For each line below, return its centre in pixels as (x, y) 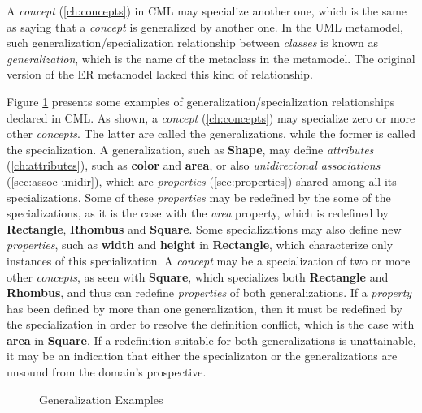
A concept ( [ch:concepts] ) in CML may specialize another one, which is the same (207, 11)
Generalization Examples (101, 399)
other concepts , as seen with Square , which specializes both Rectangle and (198, 276)
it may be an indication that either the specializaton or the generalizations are (202, 356)
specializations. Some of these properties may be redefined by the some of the (199, 197)
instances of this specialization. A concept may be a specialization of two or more (209, 260)
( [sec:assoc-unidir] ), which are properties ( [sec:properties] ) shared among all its (202, 181)
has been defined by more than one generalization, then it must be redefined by (204, 308)
